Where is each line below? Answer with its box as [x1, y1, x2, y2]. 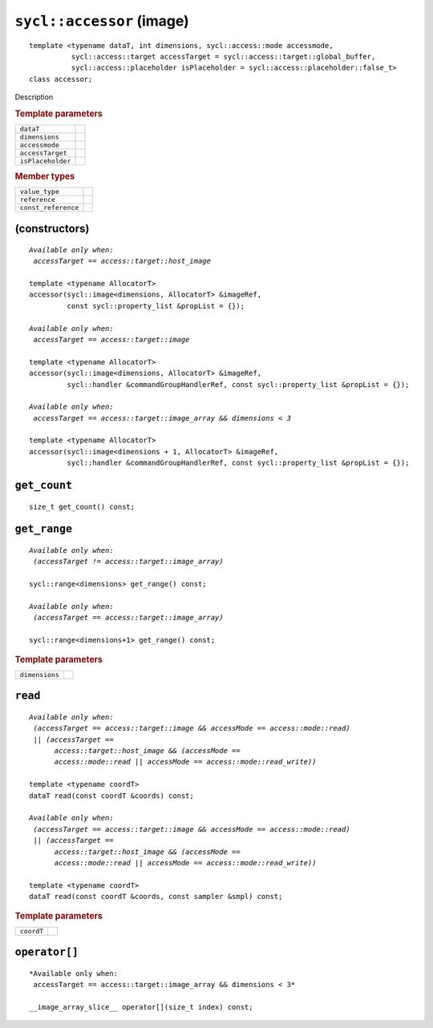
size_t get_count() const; [29, 502, 136, 511]
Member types [14, 171, 75, 182]
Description [14, 92, 54, 102]
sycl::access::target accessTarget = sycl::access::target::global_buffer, [71, 52, 376, 61]
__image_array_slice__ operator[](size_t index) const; [29, 1002, 253, 1011]
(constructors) [14, 222, 90, 236]
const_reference [19, 203, 79, 212]
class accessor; [29, 75, 93, 83]
